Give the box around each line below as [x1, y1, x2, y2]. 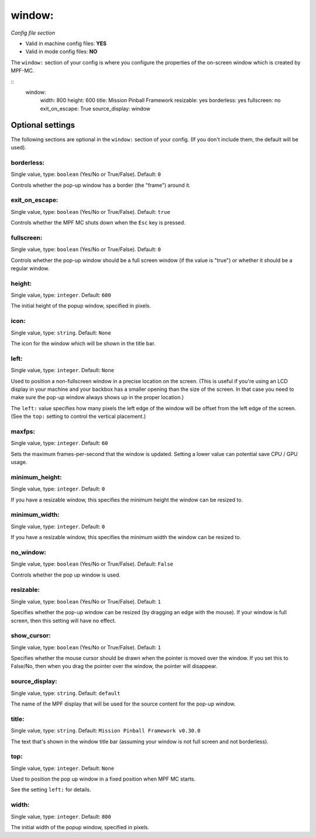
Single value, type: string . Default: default [11, 689, 121, 697]
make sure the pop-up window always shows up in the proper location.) [11, 394, 184, 401]
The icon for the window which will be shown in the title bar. [11, 340, 156, 347]
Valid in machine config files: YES [25, 40, 107, 47]
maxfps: [11, 427, 35, 435]
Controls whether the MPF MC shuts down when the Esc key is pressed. [11, 219, 186, 226]
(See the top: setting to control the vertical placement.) [11, 413, 146, 420]
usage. [11, 459, 28, 466]
